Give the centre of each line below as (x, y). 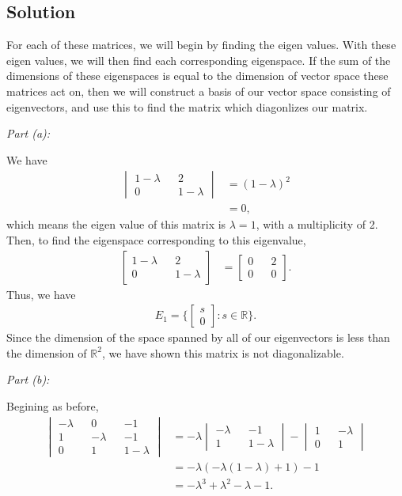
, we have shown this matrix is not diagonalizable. (223, 352)
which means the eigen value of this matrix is (116, 224)
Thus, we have (41, 294)
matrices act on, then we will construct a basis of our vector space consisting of (199, 91)
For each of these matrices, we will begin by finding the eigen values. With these (201, 45)
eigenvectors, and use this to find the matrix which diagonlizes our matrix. (187, 106)
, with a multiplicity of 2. (317, 224)
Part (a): (28, 133)
